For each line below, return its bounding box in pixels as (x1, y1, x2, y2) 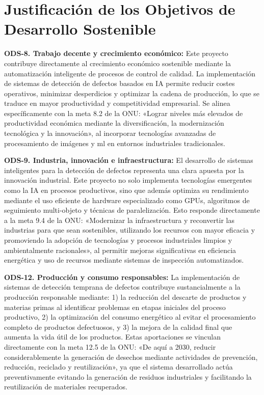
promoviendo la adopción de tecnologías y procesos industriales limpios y (4, 235, 232, 245)
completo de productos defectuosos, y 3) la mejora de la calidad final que (4, 321, 232, 332)
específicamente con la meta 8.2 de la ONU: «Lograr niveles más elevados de (4, 107, 243, 118)
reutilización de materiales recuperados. (4, 381, 127, 392)
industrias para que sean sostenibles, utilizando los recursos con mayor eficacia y (4, 224, 255, 235)
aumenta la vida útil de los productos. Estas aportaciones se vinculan (4, 331, 221, 342)
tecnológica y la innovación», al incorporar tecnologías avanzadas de (4, 128, 216, 138)
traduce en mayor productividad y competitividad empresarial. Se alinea (4, 98, 230, 108)
